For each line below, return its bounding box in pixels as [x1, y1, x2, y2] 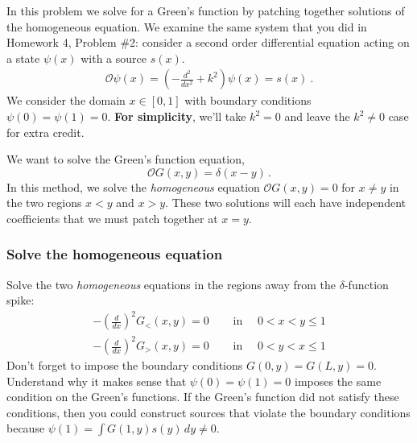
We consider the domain [6, 92, 126, 109]
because [6, 420, 45, 437]
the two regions [6, 194, 82, 211]
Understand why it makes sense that [6, 372, 187, 389]
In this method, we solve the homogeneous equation [6, 178, 260, 195]
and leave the [284, 108, 350, 124]
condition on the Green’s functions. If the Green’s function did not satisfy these [6, 388, 399, 405]
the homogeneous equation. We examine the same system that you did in [6, 18, 367, 35]
